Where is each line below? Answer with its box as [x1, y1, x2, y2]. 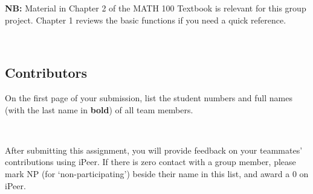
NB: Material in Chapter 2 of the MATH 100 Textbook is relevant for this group [5, 2, 306, 14]
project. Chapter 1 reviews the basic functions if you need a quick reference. [5, 13, 286, 26]
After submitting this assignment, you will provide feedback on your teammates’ [5, 143, 303, 156]
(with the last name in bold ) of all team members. [5, 103, 193, 116]
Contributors [5, 63, 88, 82]
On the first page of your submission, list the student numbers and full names [5, 91, 292, 104]
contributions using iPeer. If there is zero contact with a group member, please [5, 155, 296, 168]
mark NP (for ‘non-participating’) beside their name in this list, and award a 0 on [5, 167, 309, 180]
